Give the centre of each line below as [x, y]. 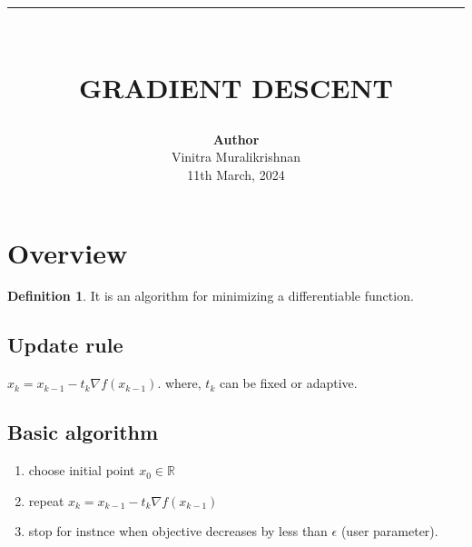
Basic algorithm [83, 432]
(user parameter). [389, 531]
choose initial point [82, 470]
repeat [46, 500]
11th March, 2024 [236, 174]
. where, [179, 383]
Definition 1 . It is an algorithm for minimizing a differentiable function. [211, 296]
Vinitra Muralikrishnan [236, 157]
